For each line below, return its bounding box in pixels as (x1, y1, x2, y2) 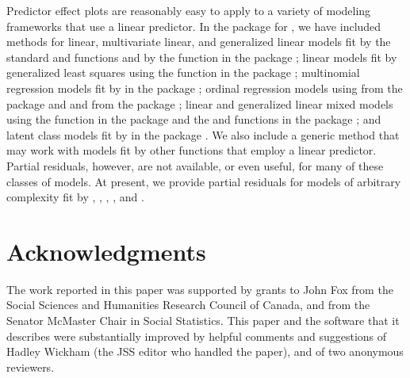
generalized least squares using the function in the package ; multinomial (6, 64, 360, 81)
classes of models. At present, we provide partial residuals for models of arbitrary (6, 173, 401, 189)
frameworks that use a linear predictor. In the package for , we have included (6, 17, 381, 34)
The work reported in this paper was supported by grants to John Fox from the (6, 281, 393, 297)
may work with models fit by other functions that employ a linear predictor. (6, 142, 377, 158)
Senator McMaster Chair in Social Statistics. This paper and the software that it (6, 312, 400, 329)
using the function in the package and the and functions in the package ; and (6, 111, 381, 128)
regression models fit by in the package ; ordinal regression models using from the (6, 79, 403, 96)
